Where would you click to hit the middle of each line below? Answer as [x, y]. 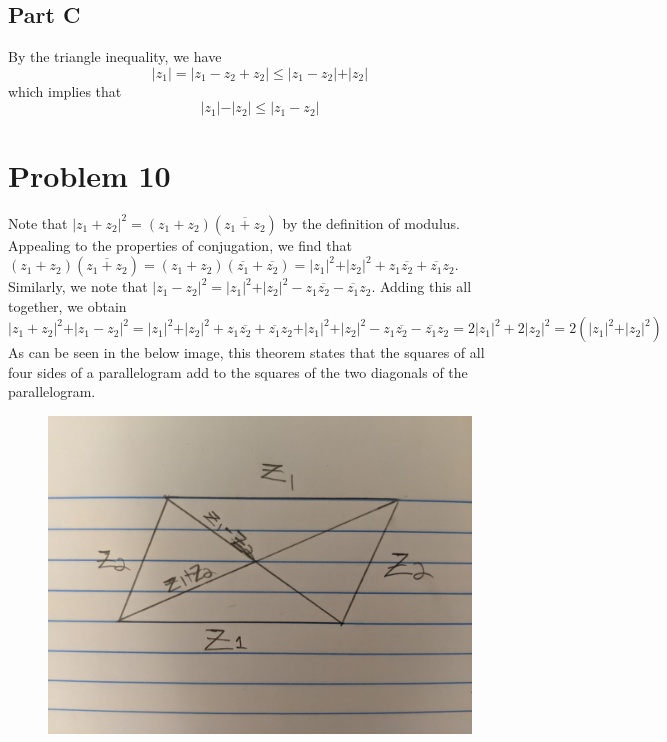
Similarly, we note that [78, 286]
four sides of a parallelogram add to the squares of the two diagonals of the [238, 371]
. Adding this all [421, 286]
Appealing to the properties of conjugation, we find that [180, 244]
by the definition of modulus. [371, 222]
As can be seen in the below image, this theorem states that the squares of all [246, 352]
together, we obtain [67, 305]
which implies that [65, 90]
